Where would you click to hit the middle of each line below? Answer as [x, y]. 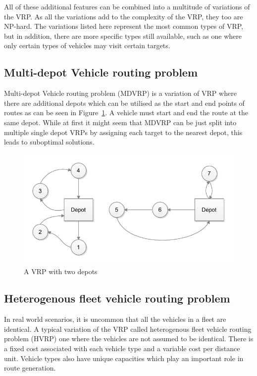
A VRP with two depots [61, 271]
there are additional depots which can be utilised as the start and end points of [124, 103]
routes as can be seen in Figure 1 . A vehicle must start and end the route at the [126, 113]
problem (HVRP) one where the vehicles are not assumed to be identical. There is [129, 338]
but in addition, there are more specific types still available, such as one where [123, 36]
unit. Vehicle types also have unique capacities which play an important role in [124, 358]
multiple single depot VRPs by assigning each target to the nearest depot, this [123, 132]
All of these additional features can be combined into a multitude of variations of [127, 6]
